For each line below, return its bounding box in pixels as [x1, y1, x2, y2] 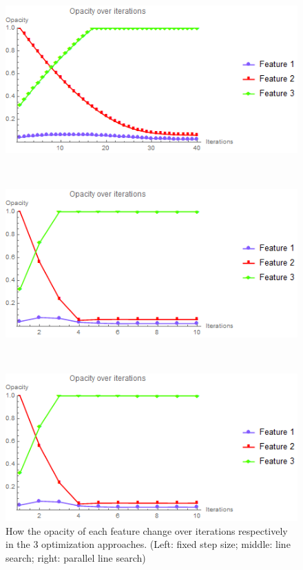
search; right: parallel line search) [6, 551, 146, 565]
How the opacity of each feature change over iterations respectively [6, 523, 288, 538]
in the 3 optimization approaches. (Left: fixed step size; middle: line [6, 537, 291, 551]
